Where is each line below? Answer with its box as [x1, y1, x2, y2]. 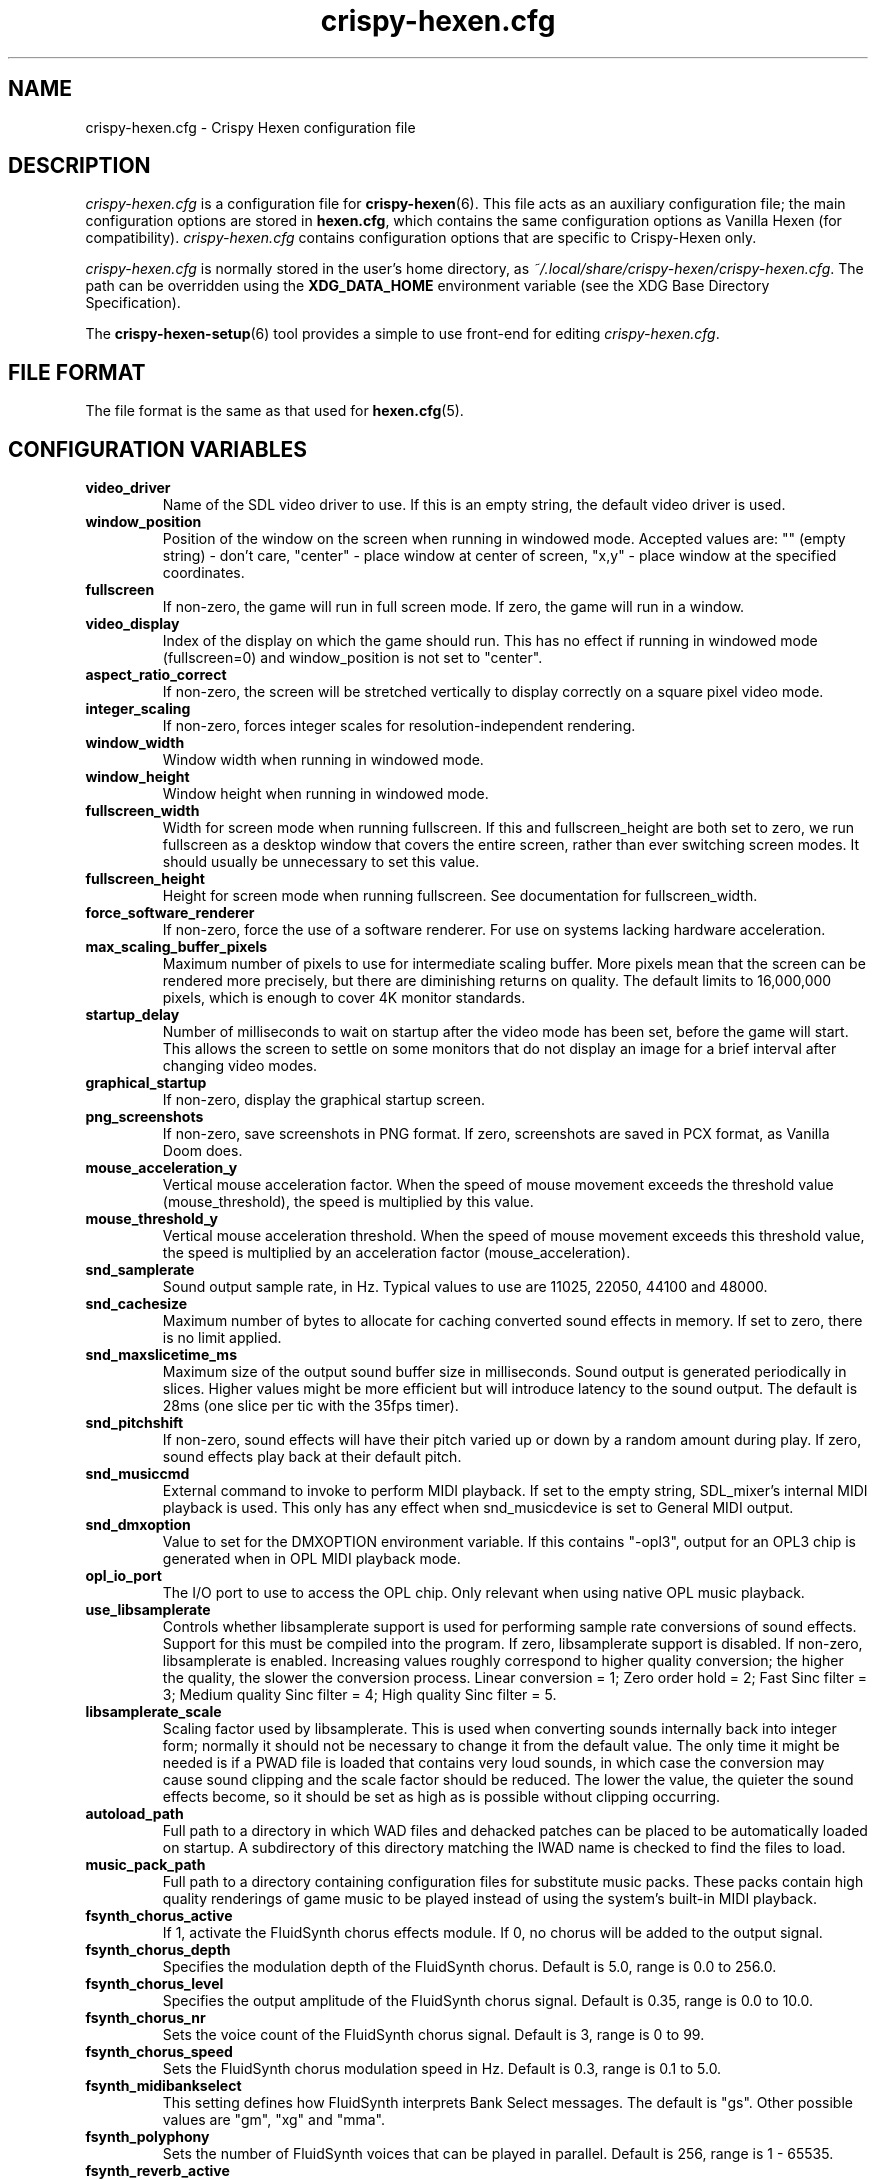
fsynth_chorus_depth [85, 1941, 231, 1959]
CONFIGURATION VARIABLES [8, 436, 308, 462]
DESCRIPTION [8, 153, 151, 179]
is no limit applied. [162, 1329, 282, 1347]
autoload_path [85, 1805, 184, 1823]
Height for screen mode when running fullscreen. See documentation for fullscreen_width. [162, 887, 758, 905]
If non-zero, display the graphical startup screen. [162, 1091, 485, 1109]
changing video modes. [162, 1057, 318, 1075]
